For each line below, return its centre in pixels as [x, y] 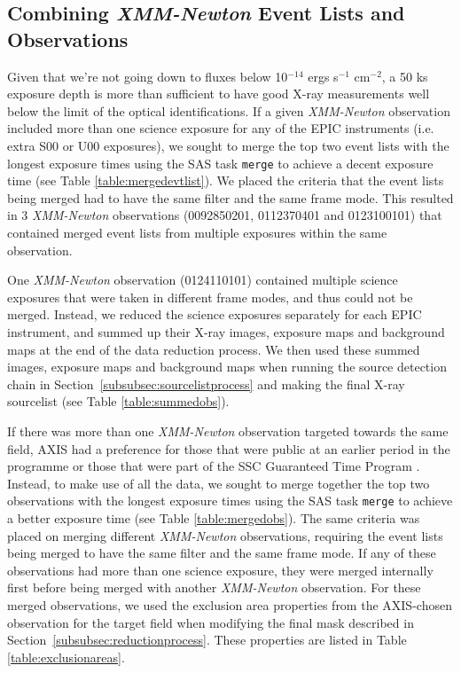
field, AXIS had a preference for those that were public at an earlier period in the [229, 448]
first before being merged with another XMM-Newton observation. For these [214, 587]
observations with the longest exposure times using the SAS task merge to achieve [230, 501]
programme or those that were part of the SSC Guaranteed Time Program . [214, 466]
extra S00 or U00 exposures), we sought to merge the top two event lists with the [228, 145]
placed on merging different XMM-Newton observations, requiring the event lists [225, 535]
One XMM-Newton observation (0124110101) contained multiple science [203, 280]
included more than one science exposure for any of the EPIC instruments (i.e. [221, 128]
